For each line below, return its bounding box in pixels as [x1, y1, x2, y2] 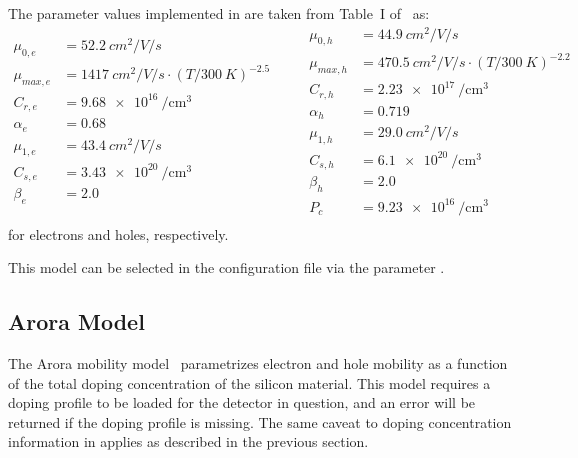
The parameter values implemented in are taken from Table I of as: [8, 3, 430, 23]
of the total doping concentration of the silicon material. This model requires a [8, 372, 491, 393]
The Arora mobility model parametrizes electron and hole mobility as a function [8, 352, 508, 373]
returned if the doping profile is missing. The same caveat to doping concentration [8, 411, 512, 432]
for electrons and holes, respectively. [8, 223, 229, 244]
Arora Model [8, 306, 145, 337]
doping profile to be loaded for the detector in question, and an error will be [8, 392, 476, 413]
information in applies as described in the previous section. [8, 431, 369, 452]
